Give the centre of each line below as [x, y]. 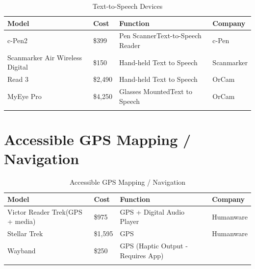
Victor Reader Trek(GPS [45, 211]
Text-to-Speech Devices [127, 6]
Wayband [22, 250]
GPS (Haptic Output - [154, 246]
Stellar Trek [25, 233]
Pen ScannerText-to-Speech [160, 36]
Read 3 [18, 79]
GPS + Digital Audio [152, 211]
